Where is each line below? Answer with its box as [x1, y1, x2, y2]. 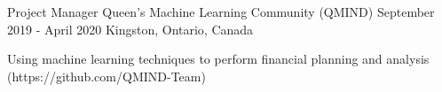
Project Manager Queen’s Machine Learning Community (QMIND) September [7, 3, 435, 20]
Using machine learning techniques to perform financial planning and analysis [7, 50, 430, 68]
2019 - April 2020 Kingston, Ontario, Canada [7, 19, 254, 38]
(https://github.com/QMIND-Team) [7, 66, 206, 85]
